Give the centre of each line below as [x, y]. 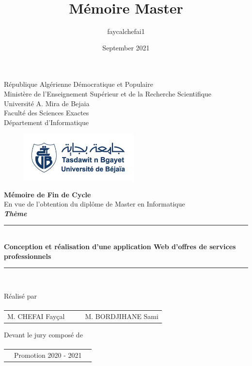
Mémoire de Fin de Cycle [47, 194]
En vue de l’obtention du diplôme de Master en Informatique [94, 204]
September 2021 [126, 47]
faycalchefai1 [126, 31]
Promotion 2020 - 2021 [48, 355]
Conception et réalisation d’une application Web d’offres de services [120, 246]
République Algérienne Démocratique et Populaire [79, 84]
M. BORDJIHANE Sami [122, 316]
